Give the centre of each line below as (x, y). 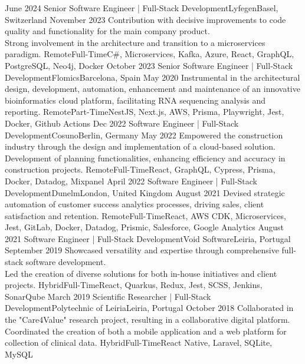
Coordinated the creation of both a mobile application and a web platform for (146, 331)
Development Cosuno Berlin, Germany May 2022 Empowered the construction (144, 135)
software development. (66, 262)
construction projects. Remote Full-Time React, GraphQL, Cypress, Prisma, (140, 169)
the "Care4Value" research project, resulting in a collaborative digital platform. (147, 320)
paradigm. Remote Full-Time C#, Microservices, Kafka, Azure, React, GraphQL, (150, 54)
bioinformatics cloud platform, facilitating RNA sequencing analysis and (135, 100)
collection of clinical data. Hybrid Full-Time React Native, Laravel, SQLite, (139, 343)
